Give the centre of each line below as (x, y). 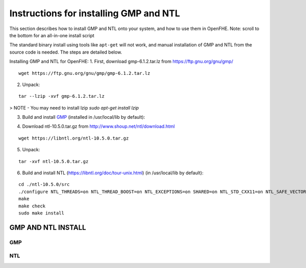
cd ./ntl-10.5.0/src (44, 184)
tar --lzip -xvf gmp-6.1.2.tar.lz (61, 96)
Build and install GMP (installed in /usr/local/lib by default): (84, 117)
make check (32, 206)
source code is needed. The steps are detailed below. (66, 52)
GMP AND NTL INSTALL (48, 227)
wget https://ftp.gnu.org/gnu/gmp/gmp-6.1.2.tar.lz (84, 73)
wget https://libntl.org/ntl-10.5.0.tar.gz (74, 138)
